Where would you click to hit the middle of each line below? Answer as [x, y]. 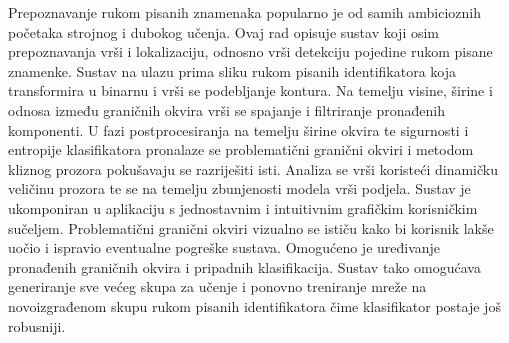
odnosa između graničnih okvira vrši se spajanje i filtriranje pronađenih [226, 109]
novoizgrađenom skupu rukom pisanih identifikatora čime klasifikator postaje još [254, 305]
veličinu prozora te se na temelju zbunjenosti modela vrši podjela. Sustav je [239, 188]
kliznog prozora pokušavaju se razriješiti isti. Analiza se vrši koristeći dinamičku [253, 168]
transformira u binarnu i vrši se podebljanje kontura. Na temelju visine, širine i [250, 90]
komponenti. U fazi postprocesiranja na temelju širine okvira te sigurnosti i [238, 129]
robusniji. [37, 325]
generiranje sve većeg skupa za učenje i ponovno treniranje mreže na [217, 286]
